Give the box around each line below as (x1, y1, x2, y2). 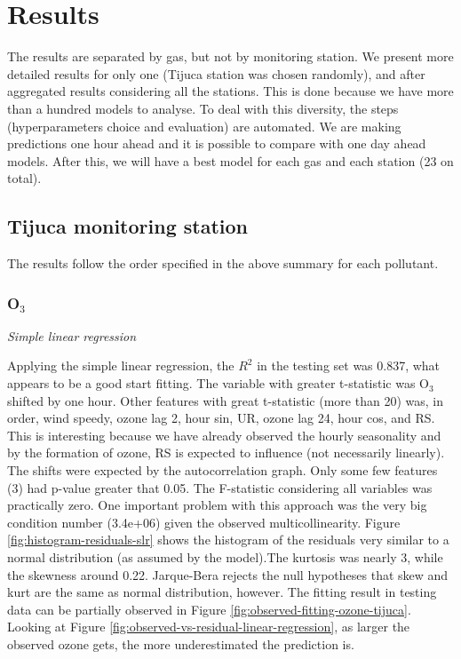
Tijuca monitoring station (7, 212, 249, 240)
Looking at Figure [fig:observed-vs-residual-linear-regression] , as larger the (7, 617, 410, 636)
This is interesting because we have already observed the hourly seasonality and (7, 425, 441, 444)
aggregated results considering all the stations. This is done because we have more (7, 82, 454, 100)
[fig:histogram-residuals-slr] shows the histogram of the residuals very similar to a (7, 530, 449, 549)
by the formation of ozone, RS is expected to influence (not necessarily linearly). (7, 443, 445, 462)
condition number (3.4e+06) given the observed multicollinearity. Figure (7, 512, 401, 531)
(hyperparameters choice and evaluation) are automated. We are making (7, 116, 401, 135)
